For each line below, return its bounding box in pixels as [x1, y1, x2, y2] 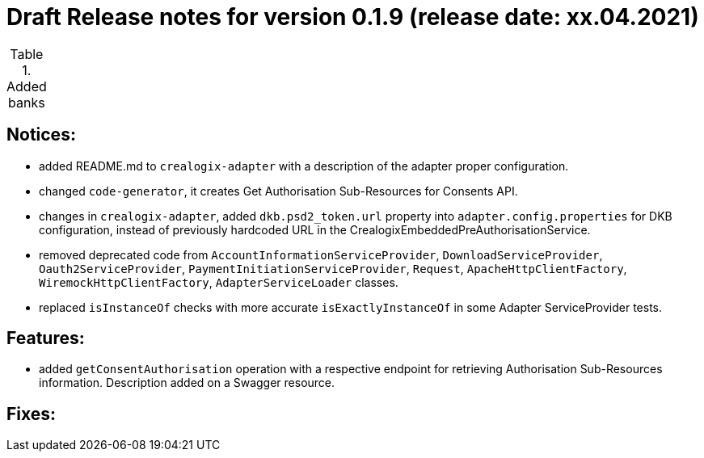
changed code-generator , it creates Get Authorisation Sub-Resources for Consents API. [39, 183, 518, 198]
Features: [6, 328, 85, 349]
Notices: [6, 124, 76, 145]
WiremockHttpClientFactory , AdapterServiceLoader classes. [39, 275, 398, 289]
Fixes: [6, 403, 57, 424]
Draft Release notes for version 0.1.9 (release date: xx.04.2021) [6, 3, 699, 31]
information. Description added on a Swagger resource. [39, 376, 335, 390]
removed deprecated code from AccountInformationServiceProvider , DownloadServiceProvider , [39, 247, 603, 262]
